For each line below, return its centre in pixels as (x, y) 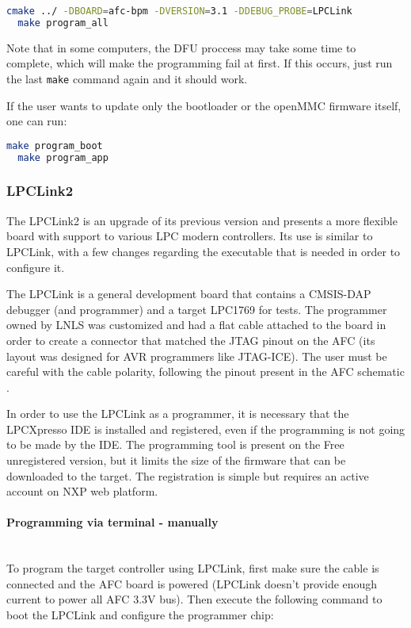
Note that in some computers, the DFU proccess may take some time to (181, 47)
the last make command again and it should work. (127, 78)
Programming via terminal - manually (112, 522)
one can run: (37, 121)
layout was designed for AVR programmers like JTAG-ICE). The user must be (197, 356)
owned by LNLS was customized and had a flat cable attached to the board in (196, 325)
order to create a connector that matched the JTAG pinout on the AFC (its (191, 340)
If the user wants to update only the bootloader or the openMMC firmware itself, (204, 105)
